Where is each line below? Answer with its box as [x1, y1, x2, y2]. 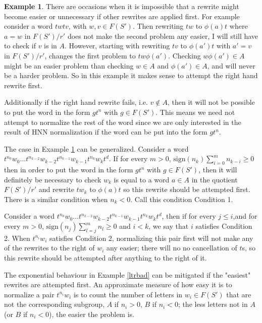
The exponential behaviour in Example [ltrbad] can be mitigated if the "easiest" [4, 269, 251, 280]
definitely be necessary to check [4, 174, 101, 184]
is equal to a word [114, 174, 170, 184]
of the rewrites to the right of [4, 242, 95, 253]
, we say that [148, 221, 189, 231]
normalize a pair [4, 289, 55, 299]
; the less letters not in [178, 299, 248, 309]
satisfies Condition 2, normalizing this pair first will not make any [49, 232, 253, 243]
